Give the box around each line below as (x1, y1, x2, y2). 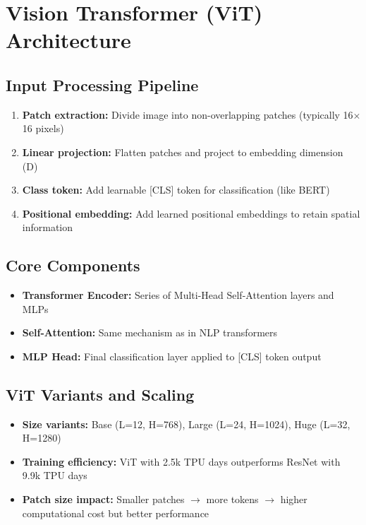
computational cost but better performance (22, 505, 209, 520)
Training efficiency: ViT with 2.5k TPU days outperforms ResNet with (22, 454, 341, 468)
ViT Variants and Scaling (6, 383, 195, 405)
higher (280, 492, 307, 507)
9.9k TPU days (22, 468, 87, 483)
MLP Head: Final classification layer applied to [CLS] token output (22, 348, 322, 363)
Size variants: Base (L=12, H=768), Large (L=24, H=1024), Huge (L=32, (22, 416, 350, 431)
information (22, 220, 73, 235)
